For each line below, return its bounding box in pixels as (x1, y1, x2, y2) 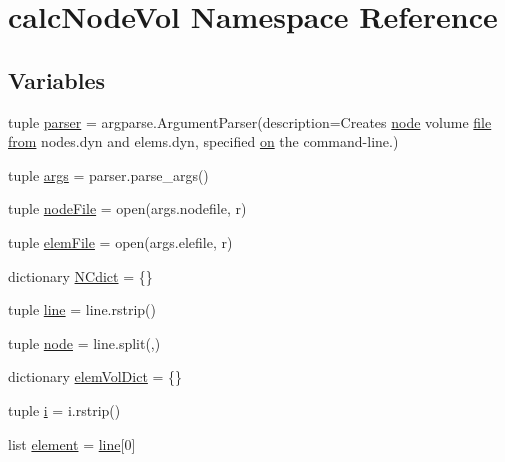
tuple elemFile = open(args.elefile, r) (8, 231, 233, 252)
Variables (8, 64, 106, 95)
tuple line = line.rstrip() (8, 299, 156, 320)
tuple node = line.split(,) (8, 332, 161, 353)
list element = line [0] (8, 433, 136, 454)
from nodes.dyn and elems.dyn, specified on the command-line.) (8, 131, 399, 152)
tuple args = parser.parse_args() (8, 164, 209, 185)
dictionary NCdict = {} (8, 265, 153, 286)
